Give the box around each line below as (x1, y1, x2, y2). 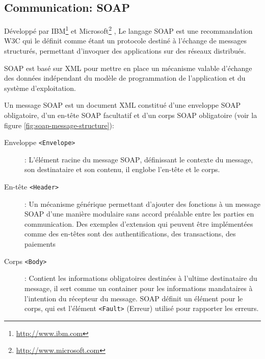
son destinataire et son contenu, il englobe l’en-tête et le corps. (24, 164, 220, 175)
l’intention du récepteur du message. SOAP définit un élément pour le (24, 293, 243, 303)
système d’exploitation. (4, 82, 76, 93)
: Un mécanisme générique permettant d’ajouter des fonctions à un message (24, 198, 260, 209)
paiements (24, 238, 56, 249)
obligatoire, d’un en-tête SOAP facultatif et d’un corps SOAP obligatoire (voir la (4, 110, 257, 121)
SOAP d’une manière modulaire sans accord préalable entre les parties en (24, 208, 254, 219)
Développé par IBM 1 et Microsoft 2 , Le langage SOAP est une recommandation (4, 24, 253, 36)
